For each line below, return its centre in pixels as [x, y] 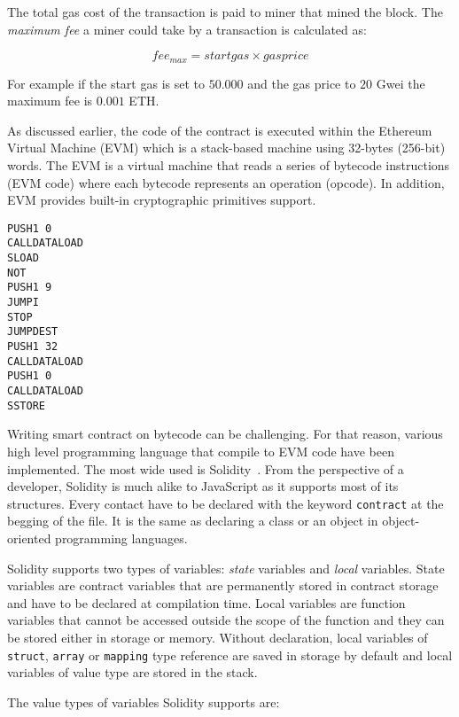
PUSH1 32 [33, 347]
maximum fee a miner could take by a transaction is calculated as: [187, 29]
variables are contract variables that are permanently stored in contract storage [223, 585]
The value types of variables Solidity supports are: [144, 701]
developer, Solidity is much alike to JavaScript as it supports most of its [203, 486]
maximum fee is [50, 101]
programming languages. [121, 538]
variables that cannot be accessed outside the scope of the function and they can [226, 620]
